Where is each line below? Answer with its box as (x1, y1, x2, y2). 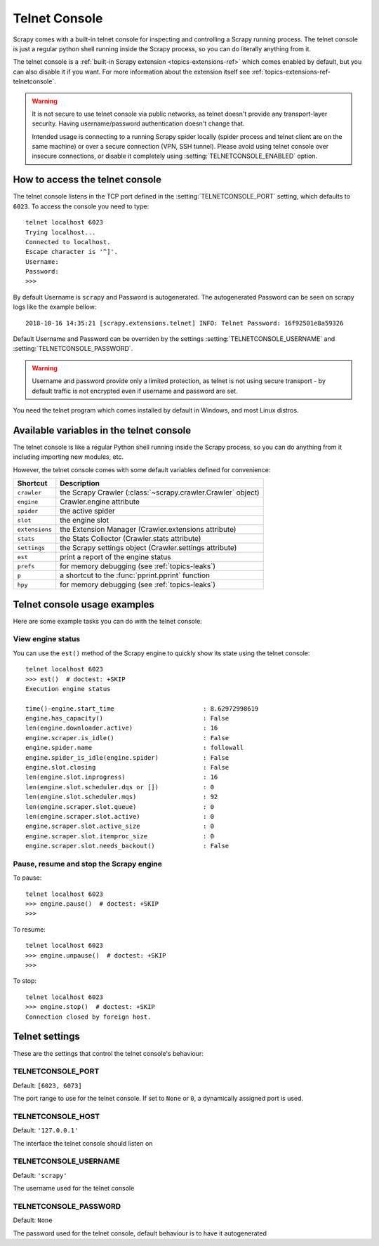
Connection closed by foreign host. (25, 1012, 152, 1021)
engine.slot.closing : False (25, 763, 230, 772)
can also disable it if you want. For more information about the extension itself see (13, 67, 251, 76)
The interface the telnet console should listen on (13, 1139, 153, 1147)
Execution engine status (25, 685, 111, 692)
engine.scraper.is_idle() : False (25, 734, 230, 742)
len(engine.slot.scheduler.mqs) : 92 (25, 793, 218, 801)
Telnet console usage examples (13, 598, 154, 610)
